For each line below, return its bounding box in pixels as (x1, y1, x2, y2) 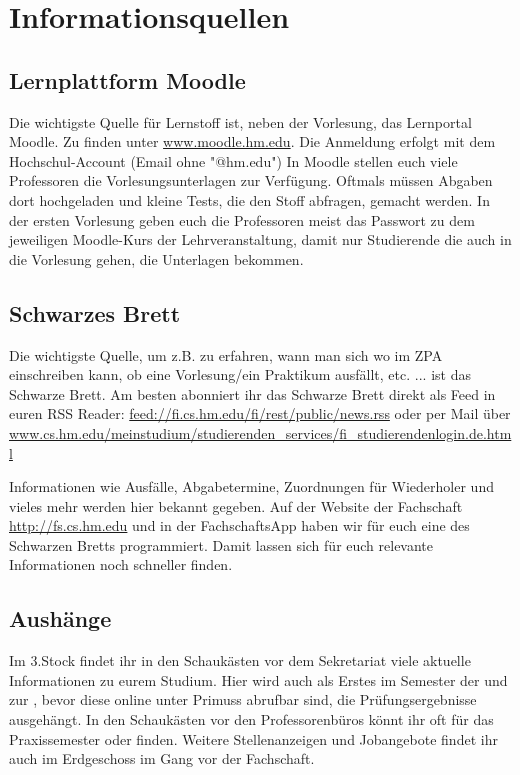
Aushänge (9, 603, 112, 634)
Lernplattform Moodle (9, 64, 246, 95)
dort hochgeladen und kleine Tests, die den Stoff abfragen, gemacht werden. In (9, 189, 490, 210)
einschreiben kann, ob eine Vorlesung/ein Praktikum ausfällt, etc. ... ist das (9, 364, 471, 385)
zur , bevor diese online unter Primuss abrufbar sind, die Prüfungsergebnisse (9, 689, 477, 710)
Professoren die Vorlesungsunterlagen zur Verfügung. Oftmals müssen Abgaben (9, 170, 493, 191)
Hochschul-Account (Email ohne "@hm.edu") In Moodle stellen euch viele (9, 150, 458, 171)
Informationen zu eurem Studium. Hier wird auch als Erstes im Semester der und (9, 669, 508, 690)
